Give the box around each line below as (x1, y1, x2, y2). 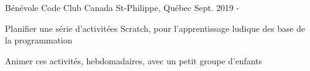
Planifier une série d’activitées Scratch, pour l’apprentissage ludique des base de (5, 21, 305, 34)
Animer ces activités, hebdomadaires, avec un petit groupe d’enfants (5, 54, 262, 67)
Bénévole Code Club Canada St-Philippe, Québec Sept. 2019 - (5, 1, 239, 13)
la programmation (5, 34, 72, 47)
